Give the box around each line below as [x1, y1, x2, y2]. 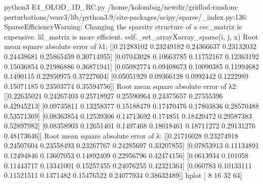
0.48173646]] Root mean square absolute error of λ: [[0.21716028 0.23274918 [4, 130, 238, 141]
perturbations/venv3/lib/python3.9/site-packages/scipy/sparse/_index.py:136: [4, 11, 248, 22]
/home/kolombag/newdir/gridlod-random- [107, 2, 239, 12]
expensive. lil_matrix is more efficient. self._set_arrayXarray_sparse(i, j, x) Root [4, 31, 258, 41]
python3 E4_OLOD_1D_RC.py [4, 2, 106, 12]
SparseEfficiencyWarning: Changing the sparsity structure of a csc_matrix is [4, 21, 242, 32]
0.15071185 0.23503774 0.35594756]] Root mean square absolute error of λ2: [4, 80, 238, 91]
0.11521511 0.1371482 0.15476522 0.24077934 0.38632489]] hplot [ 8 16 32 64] [4, 170, 242, 180]
